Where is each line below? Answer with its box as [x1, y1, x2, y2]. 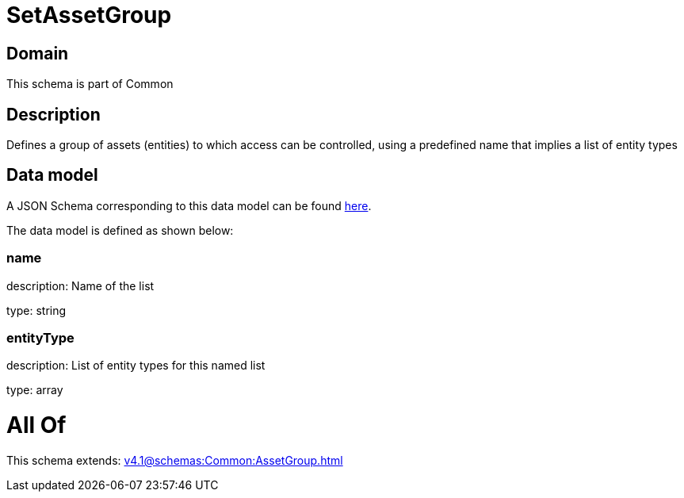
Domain [6, 43, 69, 63]
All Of [6, 412, 67, 439]
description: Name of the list [6, 278, 155, 293]
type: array [6, 383, 63, 397]
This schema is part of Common [6, 77, 174, 91]
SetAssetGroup [6, 2, 172, 29]
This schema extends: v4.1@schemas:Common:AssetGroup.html [6, 453, 343, 467]
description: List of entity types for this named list [6, 358, 266, 373]
